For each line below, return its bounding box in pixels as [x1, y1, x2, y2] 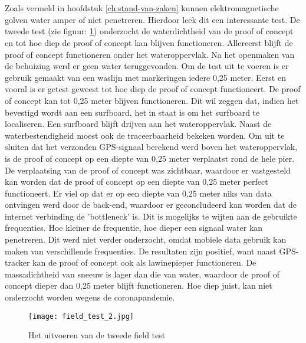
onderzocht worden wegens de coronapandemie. [5, 291, 175, 303]
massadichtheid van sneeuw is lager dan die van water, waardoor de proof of [5, 267, 279, 280]
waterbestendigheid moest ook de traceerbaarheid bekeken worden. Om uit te [5, 129, 285, 141]
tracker [5, 256, 30, 269]
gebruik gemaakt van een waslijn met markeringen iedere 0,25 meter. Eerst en [5, 71, 286, 83]
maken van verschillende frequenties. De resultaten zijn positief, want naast [5, 244, 277, 257]
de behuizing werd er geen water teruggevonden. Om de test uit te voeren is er [5, 60, 289, 72]
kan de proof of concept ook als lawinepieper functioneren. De [32, 256, 256, 269]
